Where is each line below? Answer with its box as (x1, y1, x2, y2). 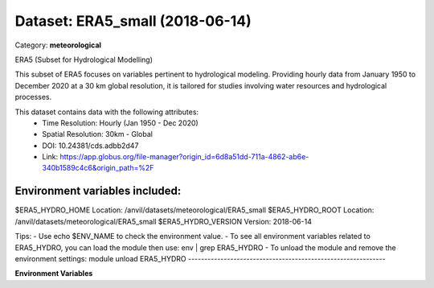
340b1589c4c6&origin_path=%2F (42, 163, 154, 173)
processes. (14, 93, 52, 102)
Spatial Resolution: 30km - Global (42, 130, 153, 139)
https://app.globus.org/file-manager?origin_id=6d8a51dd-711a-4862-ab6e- (59, 152, 309, 162)
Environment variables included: (14, 184, 182, 198)
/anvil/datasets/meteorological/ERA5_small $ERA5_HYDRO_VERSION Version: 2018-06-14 (14, 216, 313, 226)
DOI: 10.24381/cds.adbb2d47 (42, 141, 139, 150)
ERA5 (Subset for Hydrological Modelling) (14, 55, 153, 64)
